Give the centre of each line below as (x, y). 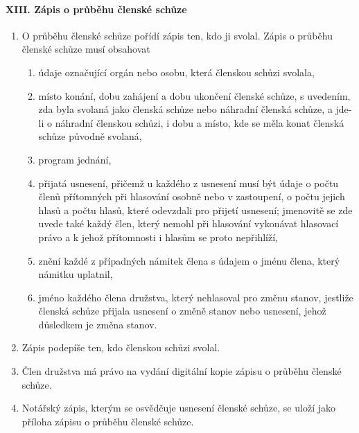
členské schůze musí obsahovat (86, 49)
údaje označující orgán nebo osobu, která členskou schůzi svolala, (176, 72)
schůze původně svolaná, (90, 136)
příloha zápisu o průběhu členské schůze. (108, 421)
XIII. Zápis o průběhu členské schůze (96, 9)
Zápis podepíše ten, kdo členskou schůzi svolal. (121, 347)
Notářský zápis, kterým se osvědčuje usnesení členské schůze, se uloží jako (178, 408)
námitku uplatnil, (76, 274)
